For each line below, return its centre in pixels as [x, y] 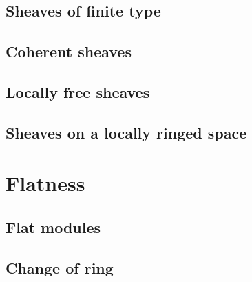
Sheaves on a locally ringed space [126, 132]
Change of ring [60, 267]
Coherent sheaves [69, 51]
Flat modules [53, 226]
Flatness [45, 183]
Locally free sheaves [78, 91]
